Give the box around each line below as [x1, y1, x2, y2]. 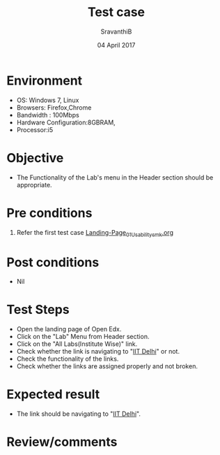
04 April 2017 [97, 41, 136, 49]
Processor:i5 [16, 125, 54, 133]
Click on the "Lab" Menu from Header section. [16, 333, 150, 341]
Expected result [6, 387, 100, 403]
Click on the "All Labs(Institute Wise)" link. [16, 340, 138, 348]
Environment [6, 73, 83, 88]
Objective [6, 150, 64, 166]
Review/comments [6, 434, 118, 450]
